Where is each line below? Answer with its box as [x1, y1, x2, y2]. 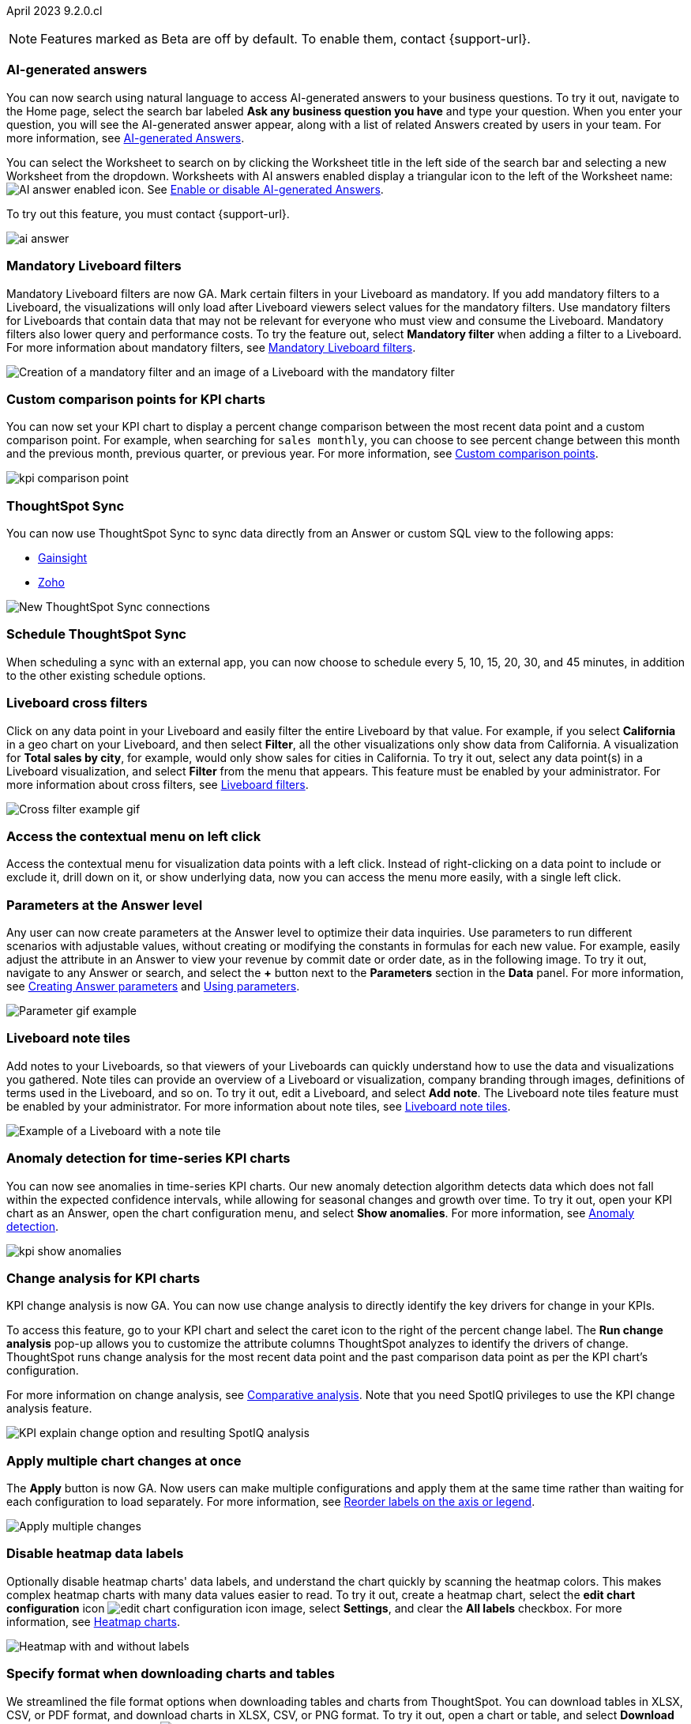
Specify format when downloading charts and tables [6, 1666, 335, 1682]
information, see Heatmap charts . [6, 1614, 180, 1628]
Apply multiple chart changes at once [6, 1452, 242, 1469]
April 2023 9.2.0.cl [6, 4, 103, 17]
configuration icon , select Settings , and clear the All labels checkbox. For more [6, 1601, 622, 1615]
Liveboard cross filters [6, 695, 148, 711]
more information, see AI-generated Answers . [6, 130, 245, 145]
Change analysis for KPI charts [6, 1269, 201, 1286]
